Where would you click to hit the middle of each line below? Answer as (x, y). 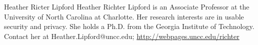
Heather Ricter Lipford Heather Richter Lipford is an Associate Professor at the (127, 6)
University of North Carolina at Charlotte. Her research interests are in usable (124, 16)
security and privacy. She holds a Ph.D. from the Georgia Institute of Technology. (129, 26)
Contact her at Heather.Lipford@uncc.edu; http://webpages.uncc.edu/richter (122, 36)
